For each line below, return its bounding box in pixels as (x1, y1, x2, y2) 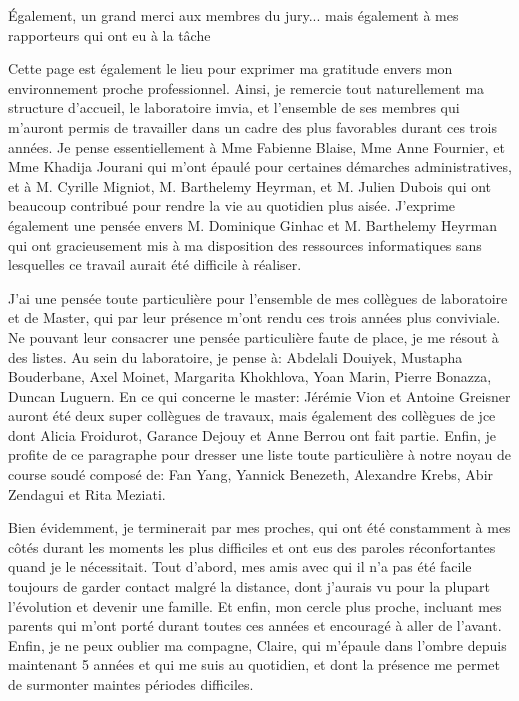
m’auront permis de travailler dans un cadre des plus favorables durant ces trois (8, 116, 497, 137)
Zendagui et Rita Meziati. (8, 483, 166, 504)
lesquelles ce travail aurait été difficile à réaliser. (8, 254, 302, 275)
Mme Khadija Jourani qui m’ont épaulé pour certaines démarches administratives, (8, 156, 512, 177)
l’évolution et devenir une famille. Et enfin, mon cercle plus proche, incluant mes (8, 595, 502, 616)
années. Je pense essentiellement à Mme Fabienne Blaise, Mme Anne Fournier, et (8, 136, 506, 157)
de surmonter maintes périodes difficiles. (8, 674, 254, 694)
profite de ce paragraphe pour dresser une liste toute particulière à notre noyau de (8, 444, 512, 465)
